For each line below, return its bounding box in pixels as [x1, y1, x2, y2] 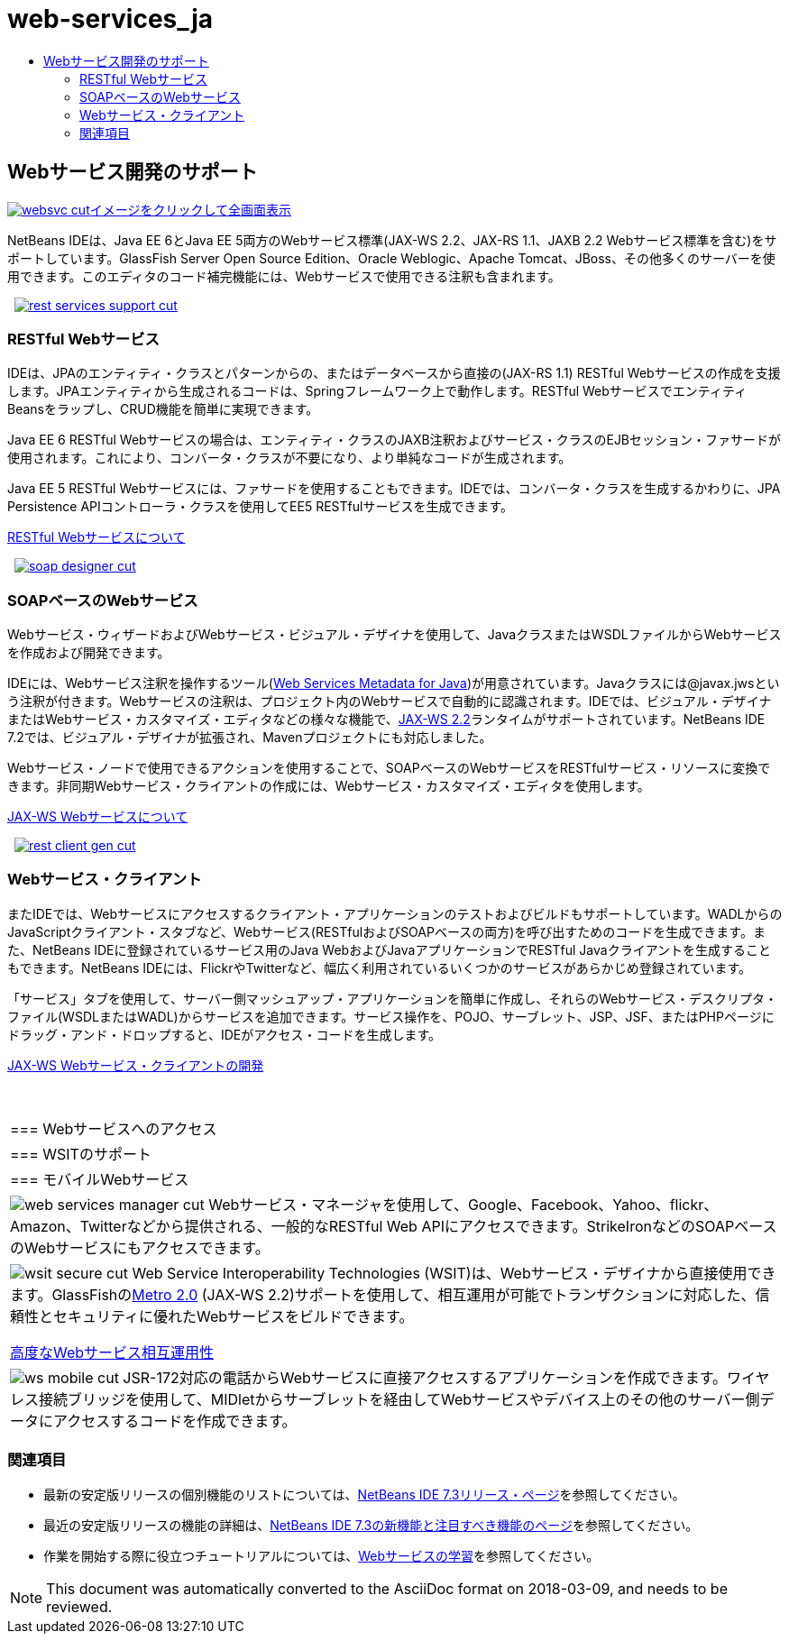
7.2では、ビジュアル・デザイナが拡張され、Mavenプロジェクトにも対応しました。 [7, 729, 492, 746]
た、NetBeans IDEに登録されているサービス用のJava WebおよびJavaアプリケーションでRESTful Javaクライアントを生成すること [7, 941, 772, 958]
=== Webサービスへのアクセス [10, 1119, 217, 1138]
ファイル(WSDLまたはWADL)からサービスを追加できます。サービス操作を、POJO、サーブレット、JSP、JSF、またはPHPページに [7, 1008, 775, 1024]
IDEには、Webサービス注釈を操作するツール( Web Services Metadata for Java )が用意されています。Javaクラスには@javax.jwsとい [7, 675, 780, 692]
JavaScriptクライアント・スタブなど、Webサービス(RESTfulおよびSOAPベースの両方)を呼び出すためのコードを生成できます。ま [7, 923, 766, 940]
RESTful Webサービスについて [7, 529, 186, 545]
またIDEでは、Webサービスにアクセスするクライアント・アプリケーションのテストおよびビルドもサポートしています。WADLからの [7, 905, 783, 921]
